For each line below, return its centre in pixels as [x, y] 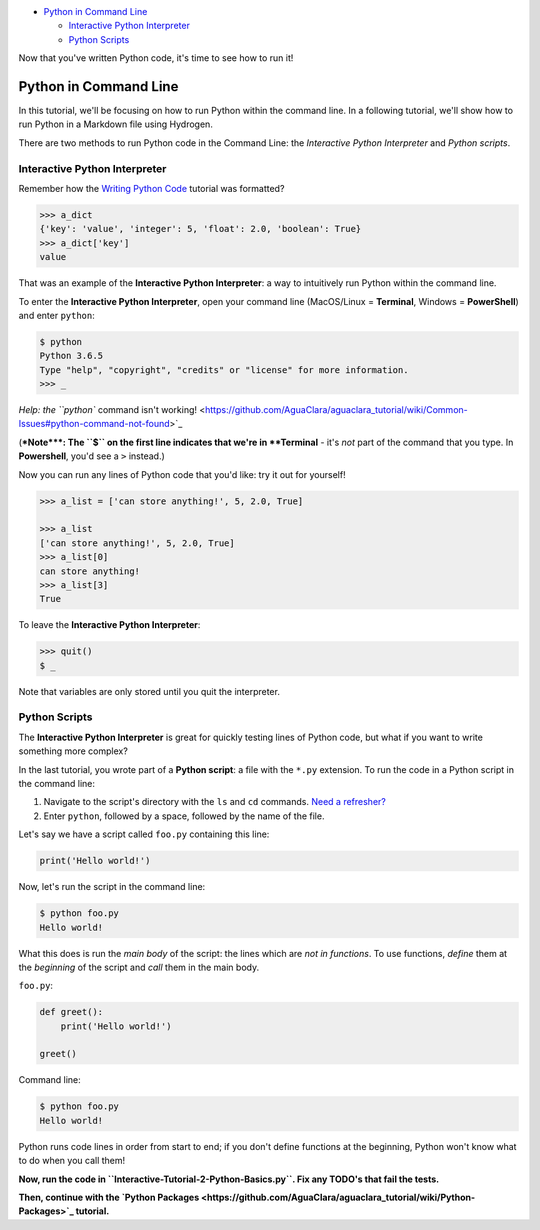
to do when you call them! [72, 1161]
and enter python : [56, 315]
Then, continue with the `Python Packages [109, 1197]
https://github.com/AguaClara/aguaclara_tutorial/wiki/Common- [337, 410]
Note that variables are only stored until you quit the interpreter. [149, 691]
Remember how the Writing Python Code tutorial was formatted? [151, 188]
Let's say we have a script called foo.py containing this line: [144, 834]
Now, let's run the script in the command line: [112, 887]
